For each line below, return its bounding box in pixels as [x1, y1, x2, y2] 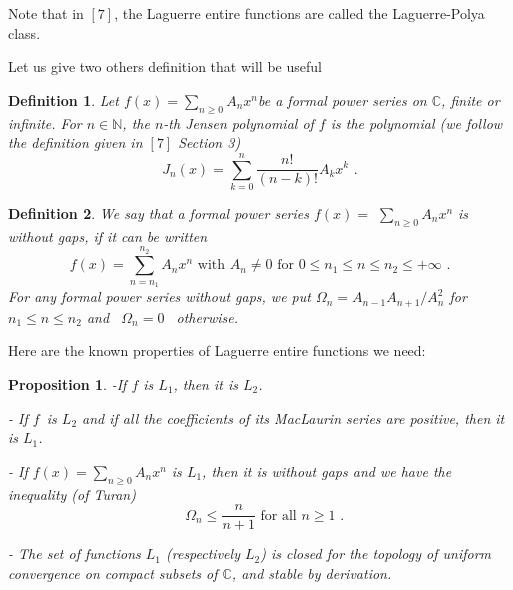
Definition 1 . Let [8, 89, 119, 110]
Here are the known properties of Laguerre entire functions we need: [8, 340, 426, 361]
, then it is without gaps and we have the [202, 460, 452, 481]
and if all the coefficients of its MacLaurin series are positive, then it [82, 407, 505, 428]
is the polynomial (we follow [330, 112, 503, 133]
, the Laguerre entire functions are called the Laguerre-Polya [114, 3, 485, 23]
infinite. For [8, 112, 82, 133]
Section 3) [178, 132, 241, 153]
